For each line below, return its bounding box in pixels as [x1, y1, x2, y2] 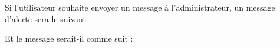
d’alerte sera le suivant [5, 12, 86, 25]
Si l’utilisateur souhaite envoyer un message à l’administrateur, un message [5, 1, 275, 13]
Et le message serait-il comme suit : [5, 32, 133, 44]
